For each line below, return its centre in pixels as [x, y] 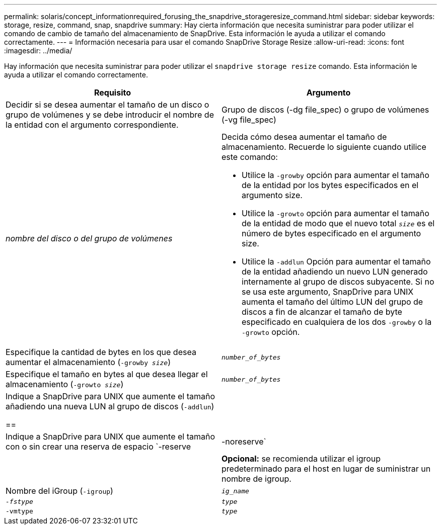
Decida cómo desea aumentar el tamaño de [304, 137]
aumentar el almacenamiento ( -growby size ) [88, 362]
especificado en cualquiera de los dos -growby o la [337, 322]
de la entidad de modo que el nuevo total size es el [338, 223]
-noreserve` [244, 442]
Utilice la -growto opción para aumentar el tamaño [336, 213]
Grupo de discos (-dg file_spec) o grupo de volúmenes [325, 110]
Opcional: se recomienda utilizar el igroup [301, 459]
